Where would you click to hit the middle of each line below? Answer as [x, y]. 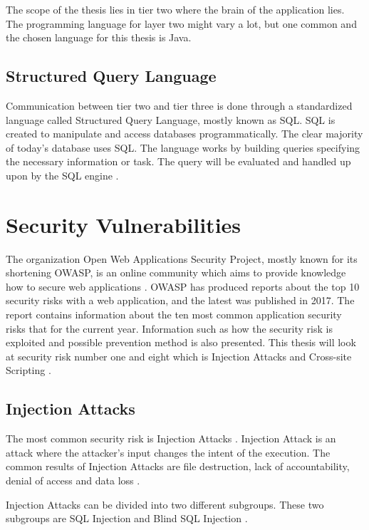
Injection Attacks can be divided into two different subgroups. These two [165, 504]
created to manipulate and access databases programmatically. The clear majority [184, 134]
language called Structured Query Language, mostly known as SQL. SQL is [171, 119]
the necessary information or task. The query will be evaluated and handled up [178, 161]
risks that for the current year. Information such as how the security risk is [169, 328]
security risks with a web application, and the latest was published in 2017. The [180, 300]
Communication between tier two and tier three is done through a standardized [179, 105]
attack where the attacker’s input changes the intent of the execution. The [168, 452]
